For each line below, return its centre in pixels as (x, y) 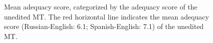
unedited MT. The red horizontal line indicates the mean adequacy (106, 16)
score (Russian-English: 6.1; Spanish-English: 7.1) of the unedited (104, 26)
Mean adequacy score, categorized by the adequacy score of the (101, 6)
